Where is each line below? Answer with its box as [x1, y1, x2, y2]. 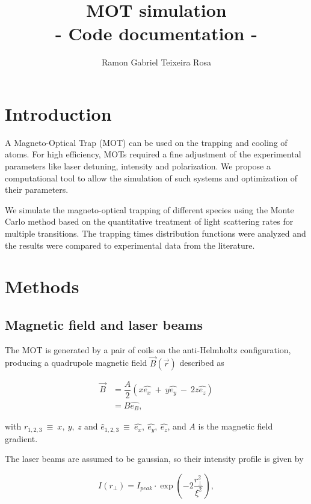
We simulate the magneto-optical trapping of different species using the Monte [5, 203, 294, 216]
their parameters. [5, 183, 69, 196]
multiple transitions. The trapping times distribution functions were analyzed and [5, 227, 306, 239]
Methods [5, 274, 79, 299]
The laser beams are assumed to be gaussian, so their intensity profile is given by [5, 452, 304, 465]
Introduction [5, 101, 112, 126]
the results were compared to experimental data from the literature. [5, 238, 255, 251]
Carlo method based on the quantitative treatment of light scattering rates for [5, 215, 294, 228]
